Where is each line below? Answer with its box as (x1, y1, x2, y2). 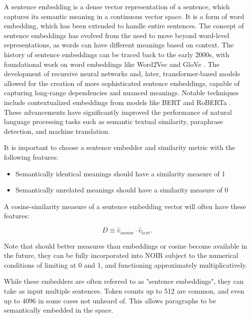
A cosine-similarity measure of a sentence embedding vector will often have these (4, 201, 246, 211)
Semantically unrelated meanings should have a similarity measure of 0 (15, 185, 228, 195)
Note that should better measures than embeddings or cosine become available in (4, 240, 248, 251)
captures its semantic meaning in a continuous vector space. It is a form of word (4, 11, 244, 21)
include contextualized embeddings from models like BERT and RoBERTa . (4, 97, 231, 107)
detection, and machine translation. (4, 126, 110, 136)
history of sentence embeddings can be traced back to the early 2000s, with (4, 49, 229, 59)
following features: (4, 151, 58, 162)
